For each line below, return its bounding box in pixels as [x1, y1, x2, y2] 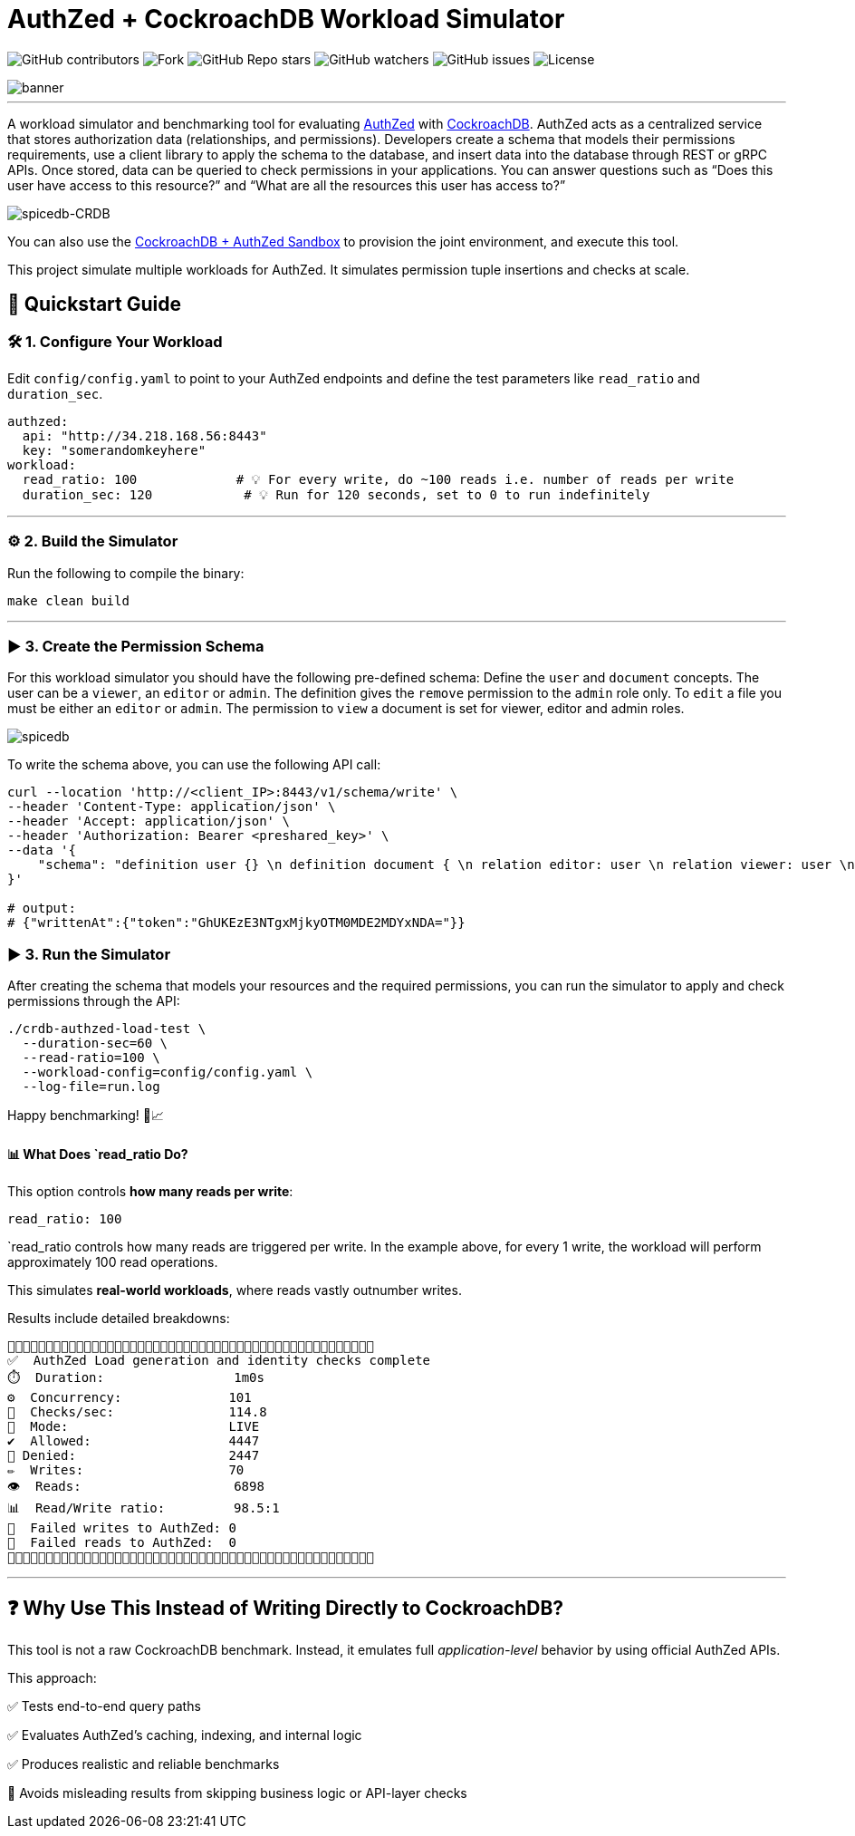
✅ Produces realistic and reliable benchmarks [7, 1756, 280, 1773]
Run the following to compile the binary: [7, 565, 245, 581]
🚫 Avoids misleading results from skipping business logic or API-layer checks [7, 1785, 467, 1802]
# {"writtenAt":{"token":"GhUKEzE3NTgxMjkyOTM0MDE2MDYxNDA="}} [7, 915, 466, 931]
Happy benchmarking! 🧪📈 [7, 1107, 164, 1124]
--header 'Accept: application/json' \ [7, 814, 290, 829]
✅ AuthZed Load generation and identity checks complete [7, 1353, 430, 1368]
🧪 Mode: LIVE [7, 1419, 260, 1435]
